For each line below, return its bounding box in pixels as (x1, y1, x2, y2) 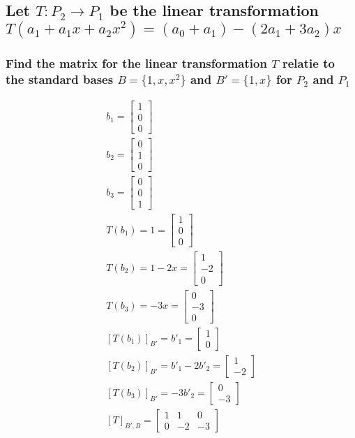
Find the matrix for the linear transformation (6, 54, 267, 71)
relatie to (282, 54, 335, 71)
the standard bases (6, 70, 114, 87)
